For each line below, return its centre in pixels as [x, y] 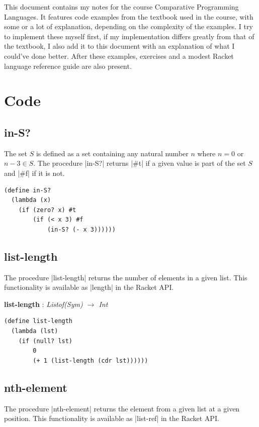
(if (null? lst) [46, 341]
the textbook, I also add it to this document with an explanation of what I [119, 46]
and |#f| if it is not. [34, 173]
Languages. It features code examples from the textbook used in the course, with [129, 16]
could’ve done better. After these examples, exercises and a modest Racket [119, 56]
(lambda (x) [31, 200]
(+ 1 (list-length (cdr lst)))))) [91, 360]
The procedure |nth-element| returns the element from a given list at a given [122, 408]
